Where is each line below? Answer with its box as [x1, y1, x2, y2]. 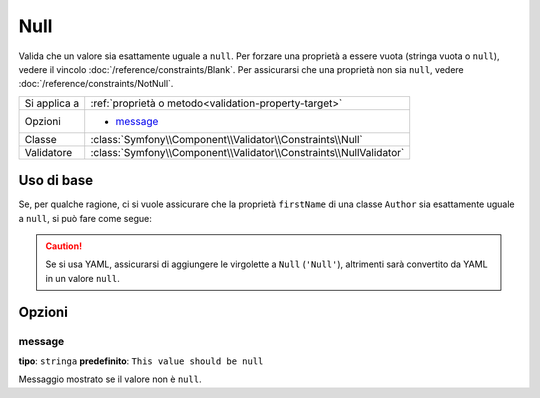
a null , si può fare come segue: [18, 212, 152, 224]
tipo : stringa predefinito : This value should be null [18, 355, 264, 367]
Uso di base [18, 172, 94, 189]
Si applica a [24, 96, 80, 110]
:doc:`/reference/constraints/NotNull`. [18, 78, 174, 90]
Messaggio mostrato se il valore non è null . [18, 373, 202, 385]
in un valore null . [45, 272, 120, 284]
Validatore [24, 145, 73, 159]
